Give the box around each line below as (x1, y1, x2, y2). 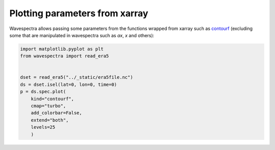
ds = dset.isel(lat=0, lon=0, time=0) (20, 81, 117, 87)
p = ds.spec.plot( (20, 89, 66, 95)
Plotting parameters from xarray (9, 8, 149, 19)
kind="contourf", (31, 96, 74, 102)
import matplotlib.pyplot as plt (20, 46, 104, 52)
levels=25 (31, 125, 56, 130)
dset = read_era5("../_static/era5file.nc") (20, 74, 133, 80)
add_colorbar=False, (31, 110, 82, 116)
